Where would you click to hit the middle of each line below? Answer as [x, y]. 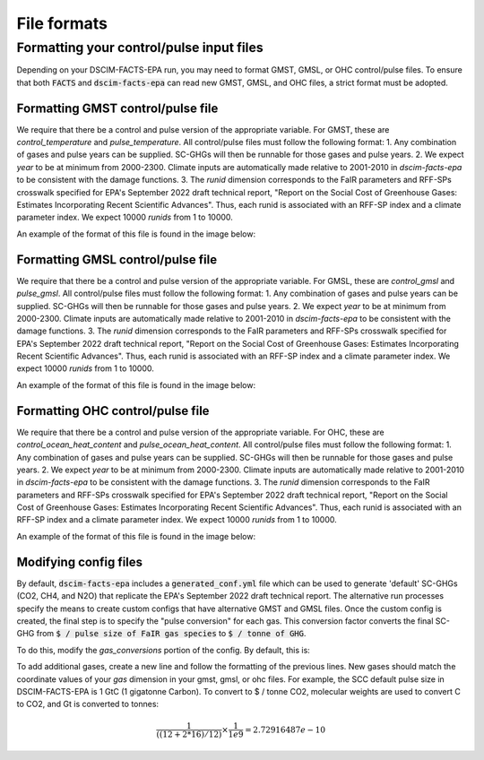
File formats [62, 23]
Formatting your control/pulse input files [140, 47]
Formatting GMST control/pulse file [117, 108]
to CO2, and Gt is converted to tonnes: [88, 704]
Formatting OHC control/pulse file [113, 411]
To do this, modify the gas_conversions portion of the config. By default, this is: [164, 650]
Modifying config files [80, 561]
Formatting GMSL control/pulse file [117, 259]
